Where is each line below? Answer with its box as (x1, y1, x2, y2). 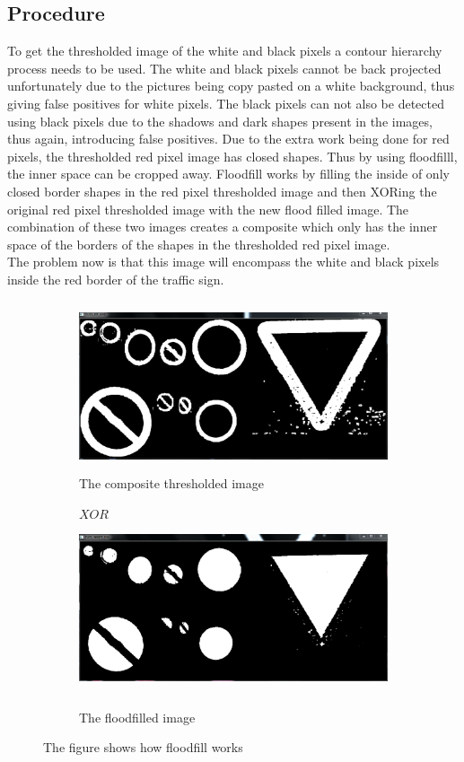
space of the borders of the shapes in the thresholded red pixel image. (7, 234, 390, 253)
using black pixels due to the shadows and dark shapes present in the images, (7, 111, 433, 130)
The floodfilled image (79, 707, 196, 726)
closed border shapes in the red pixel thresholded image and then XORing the (7, 181, 437, 200)
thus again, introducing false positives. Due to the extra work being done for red (7, 129, 450, 148)
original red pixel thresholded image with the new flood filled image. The (7, 199, 409, 218)
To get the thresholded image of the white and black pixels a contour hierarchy (7, 41, 442, 60)
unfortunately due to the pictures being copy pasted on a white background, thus (7, 76, 455, 95)
